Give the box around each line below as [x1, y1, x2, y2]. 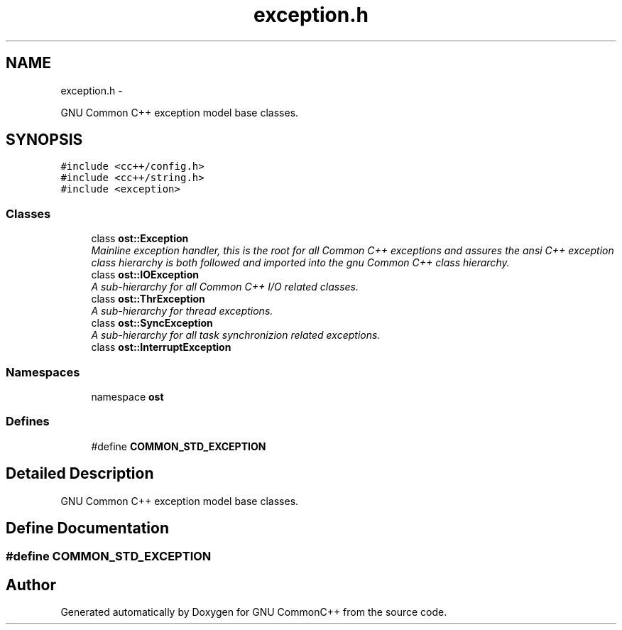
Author [6, 575, 56, 594]
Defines [6, 414, 50, 429]
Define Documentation [6, 518, 169, 537]
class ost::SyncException [91, 317, 213, 330]
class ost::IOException [91, 268, 199, 281]
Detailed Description [6, 465, 154, 483]
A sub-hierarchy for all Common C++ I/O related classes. [91, 281, 359, 293]
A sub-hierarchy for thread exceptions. [91, 305, 273, 317]
